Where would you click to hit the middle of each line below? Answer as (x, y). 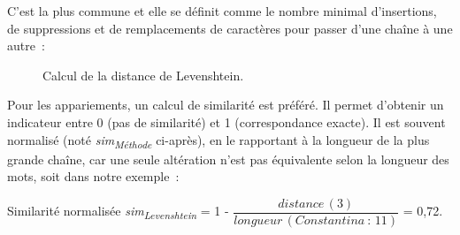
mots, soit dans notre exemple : (93, 176)
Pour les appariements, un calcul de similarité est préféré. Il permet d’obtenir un (226, 105)
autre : (26, 45)
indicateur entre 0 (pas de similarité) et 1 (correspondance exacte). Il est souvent (226, 121)
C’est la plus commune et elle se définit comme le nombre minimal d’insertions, (222, 11)
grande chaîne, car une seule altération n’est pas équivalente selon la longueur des (228, 159)
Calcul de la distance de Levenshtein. (143, 75)
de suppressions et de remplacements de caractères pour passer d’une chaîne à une (230, 28)
